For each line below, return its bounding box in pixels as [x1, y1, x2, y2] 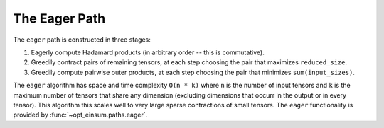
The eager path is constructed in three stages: [13, 35, 151, 44]
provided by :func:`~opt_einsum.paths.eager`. [13, 110, 148, 120]
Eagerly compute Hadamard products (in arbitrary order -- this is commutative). [31, 48, 265, 57]
